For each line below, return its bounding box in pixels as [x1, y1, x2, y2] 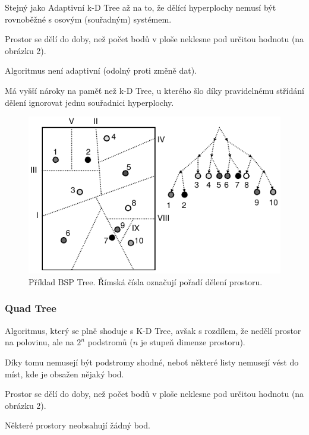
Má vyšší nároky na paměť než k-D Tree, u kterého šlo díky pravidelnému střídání [5, 84, 304, 96]
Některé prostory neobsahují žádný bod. [5, 419, 150, 431]
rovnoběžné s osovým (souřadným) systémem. [5, 12, 172, 25]
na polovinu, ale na [5, 336, 74, 348]
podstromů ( [87, 336, 133, 348]
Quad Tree [5, 301, 56, 316]
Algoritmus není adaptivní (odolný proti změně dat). [5, 64, 197, 77]
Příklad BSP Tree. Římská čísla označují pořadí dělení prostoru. [29, 275, 263, 288]
